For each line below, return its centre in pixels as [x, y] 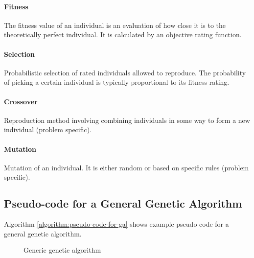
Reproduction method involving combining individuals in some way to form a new [127, 120]
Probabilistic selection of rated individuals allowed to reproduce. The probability [125, 72]
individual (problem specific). [48, 129]
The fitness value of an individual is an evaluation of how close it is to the [115, 25]
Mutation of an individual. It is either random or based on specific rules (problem [127, 167]
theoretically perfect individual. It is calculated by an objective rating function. [123, 35]
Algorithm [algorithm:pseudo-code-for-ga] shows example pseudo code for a [116, 224]
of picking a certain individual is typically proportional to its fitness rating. [117, 82]
